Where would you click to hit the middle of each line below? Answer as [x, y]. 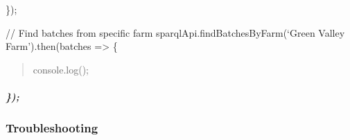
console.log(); [61, 69]
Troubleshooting [52, 127]
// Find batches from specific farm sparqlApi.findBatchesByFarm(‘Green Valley [175, 32]
